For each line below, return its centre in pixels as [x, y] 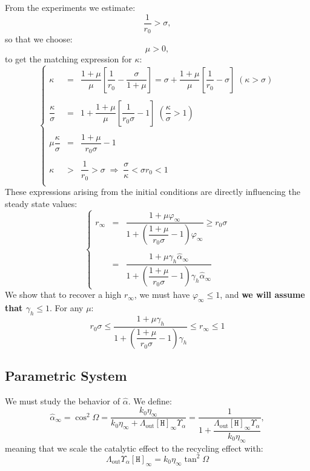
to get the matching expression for [68, 58]
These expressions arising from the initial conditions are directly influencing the [153, 192]
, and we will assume [262, 295]
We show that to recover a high [63, 295]
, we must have [162, 295]
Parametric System [66, 376]
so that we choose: [39, 39]
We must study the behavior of [62, 400]
